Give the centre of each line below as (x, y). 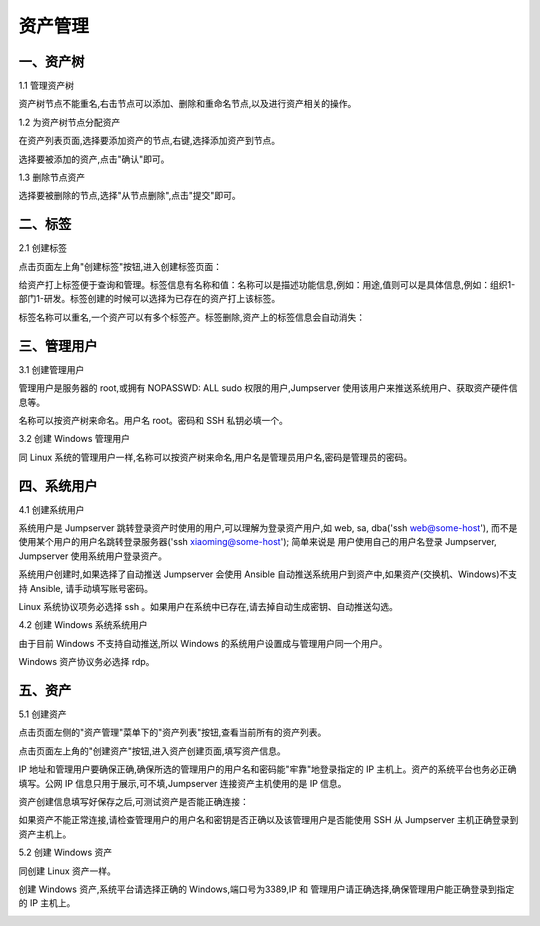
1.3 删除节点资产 (51, 177)
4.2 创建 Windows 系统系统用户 (83, 625)
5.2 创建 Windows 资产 (65, 852)
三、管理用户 (58, 345)
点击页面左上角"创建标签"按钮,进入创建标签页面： (120, 266)
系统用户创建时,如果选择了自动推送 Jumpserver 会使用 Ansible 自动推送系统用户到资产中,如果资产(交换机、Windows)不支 (268, 574)
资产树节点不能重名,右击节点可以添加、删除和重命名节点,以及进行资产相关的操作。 (187, 104)
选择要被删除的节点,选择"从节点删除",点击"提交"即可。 (130, 196)
